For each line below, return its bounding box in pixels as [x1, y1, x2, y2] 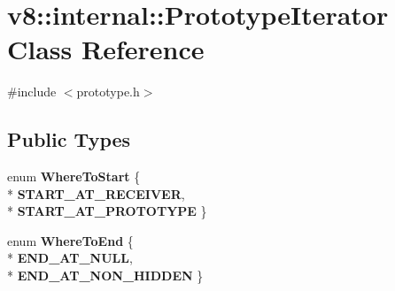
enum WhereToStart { [7, 167, 141, 186]
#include [7, 82, 57, 101]
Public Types [7, 126, 131, 153]
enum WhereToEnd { [7, 231, 134, 249]
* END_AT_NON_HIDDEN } [7, 266, 204, 285]
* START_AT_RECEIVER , [7, 184, 185, 203]
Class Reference [7, 31, 205, 67]
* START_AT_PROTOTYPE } [7, 202, 207, 220]
